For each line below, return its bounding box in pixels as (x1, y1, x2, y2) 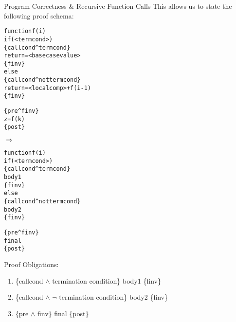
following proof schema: (4, 10, 74, 20)
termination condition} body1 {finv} (52, 275, 161, 286)
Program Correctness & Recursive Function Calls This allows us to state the (4, 1, 232, 11)
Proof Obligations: (4, 259, 59, 269)
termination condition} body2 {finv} (59, 292, 168, 302)
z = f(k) (4, 115, 25, 123)
